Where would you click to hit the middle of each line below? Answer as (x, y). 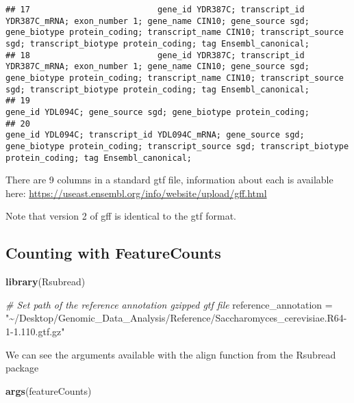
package (22, 368)
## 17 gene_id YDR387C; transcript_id (155, 10)
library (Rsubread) (46, 282)
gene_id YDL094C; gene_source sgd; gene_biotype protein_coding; (157, 112)
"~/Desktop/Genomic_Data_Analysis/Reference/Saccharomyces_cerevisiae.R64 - (176, 318)
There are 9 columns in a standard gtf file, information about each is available (169, 180)
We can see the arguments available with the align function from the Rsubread (171, 354)
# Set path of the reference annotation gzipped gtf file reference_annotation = (169, 304)
